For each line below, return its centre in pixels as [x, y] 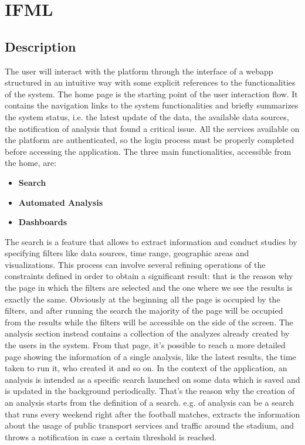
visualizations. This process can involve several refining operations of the [135, 264]
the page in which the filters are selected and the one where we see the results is [149, 288]
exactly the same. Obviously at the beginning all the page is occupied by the [143, 299]
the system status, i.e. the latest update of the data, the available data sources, [147, 116]
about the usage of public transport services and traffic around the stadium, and [149, 425]
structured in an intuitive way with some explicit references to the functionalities [150, 82]
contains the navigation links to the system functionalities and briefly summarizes [152, 105]
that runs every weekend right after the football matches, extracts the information [152, 414]
